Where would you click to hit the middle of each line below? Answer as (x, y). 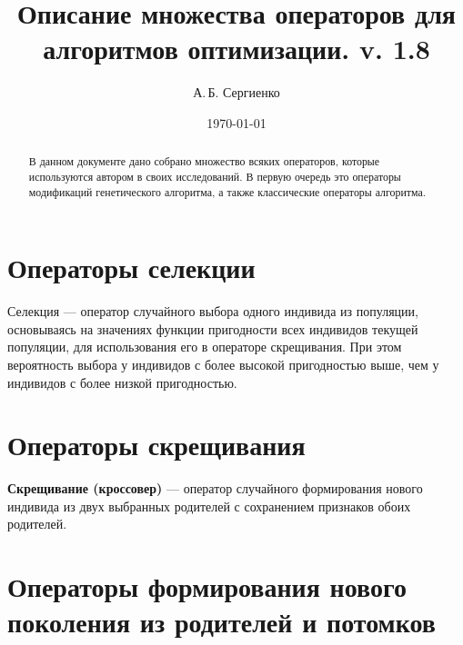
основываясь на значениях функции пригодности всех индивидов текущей (213, 328)
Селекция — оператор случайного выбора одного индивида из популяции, (213, 311)
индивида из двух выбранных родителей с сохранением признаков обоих (209, 506)
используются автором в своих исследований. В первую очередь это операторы (215, 176)
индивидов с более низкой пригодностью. (122, 382)
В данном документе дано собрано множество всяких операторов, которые (204, 161)
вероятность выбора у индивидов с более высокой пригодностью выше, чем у (223, 364)
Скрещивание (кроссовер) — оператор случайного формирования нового (215, 488)
